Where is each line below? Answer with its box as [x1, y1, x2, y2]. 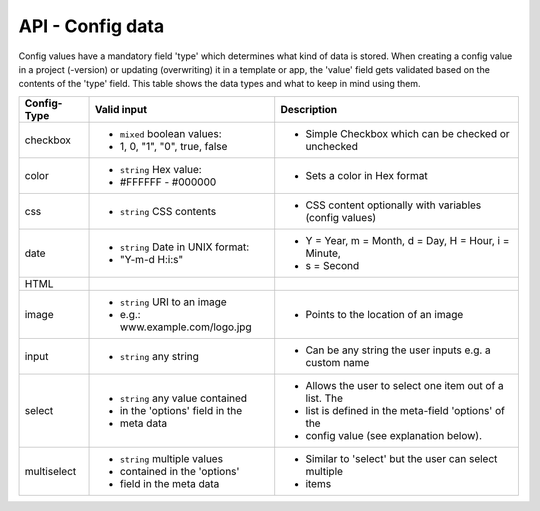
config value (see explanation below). [305, 428, 482, 442]
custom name [305, 355, 370, 369]
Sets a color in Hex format [305, 168, 429, 182]
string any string [119, 349, 200, 363]
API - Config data [18, 15, 165, 37]
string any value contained [119, 391, 248, 405]
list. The [305, 391, 344, 405]
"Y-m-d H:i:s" [119, 252, 184, 266]
